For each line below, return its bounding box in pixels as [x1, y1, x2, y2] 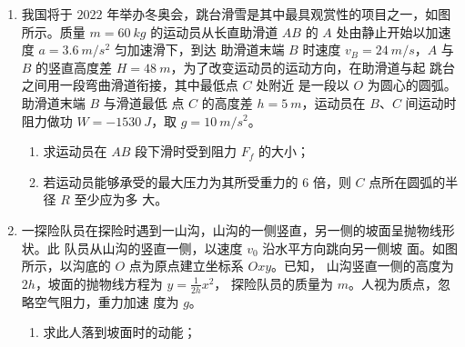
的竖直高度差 [35, 57, 113, 76]
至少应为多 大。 [74, 190, 168, 209]
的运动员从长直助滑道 [150, 22, 278, 41]
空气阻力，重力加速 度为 [34, 292, 179, 311]
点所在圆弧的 [369, 172, 446, 191]
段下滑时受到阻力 [135, 142, 238, 161]
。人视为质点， [348, 273, 438, 292]
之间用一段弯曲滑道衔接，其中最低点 [21, 75, 238, 94]
